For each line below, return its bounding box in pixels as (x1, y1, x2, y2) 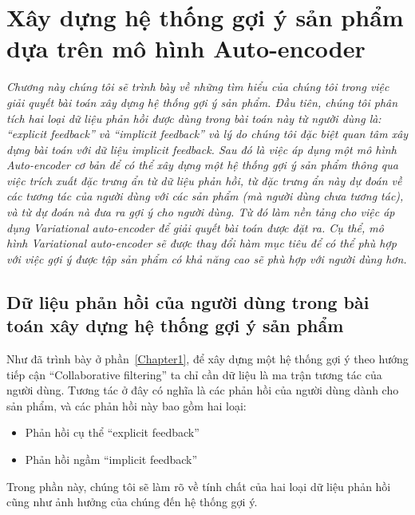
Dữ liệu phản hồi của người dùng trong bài (6, 289, 370, 314)
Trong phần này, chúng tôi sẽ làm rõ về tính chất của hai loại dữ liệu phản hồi (6, 477, 391, 494)
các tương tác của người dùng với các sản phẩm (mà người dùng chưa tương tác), (6, 188, 404, 204)
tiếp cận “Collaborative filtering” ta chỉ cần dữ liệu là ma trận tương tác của (6, 366, 382, 382)
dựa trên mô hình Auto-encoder (6, 32, 366, 65)
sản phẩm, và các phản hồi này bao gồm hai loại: (6, 397, 247, 414)
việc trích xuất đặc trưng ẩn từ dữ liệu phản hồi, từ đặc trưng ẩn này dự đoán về (6, 172, 402, 188)
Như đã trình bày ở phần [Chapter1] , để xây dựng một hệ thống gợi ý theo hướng (6, 351, 409, 367)
